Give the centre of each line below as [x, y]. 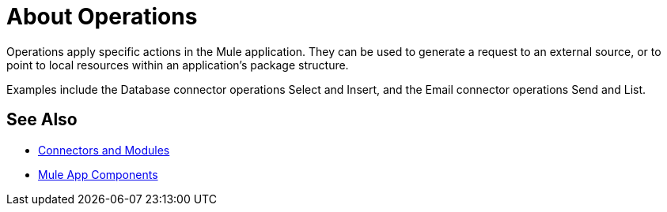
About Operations [102, 17]
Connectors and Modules [104, 150]
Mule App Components [98, 174]
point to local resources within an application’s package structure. [178, 65]
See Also [42, 120]
